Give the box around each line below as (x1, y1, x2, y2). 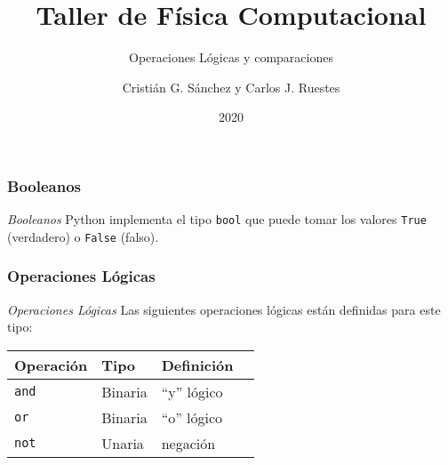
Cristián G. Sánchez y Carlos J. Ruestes (122, 77, 340, 96)
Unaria (101, 432, 144, 453)
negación (161, 432, 216, 453)
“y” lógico (161, 381, 223, 402)
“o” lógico (161, 406, 223, 428)
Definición (161, 354, 234, 375)
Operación (14, 354, 88, 375)
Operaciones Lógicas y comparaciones (129, 48, 333, 67)
